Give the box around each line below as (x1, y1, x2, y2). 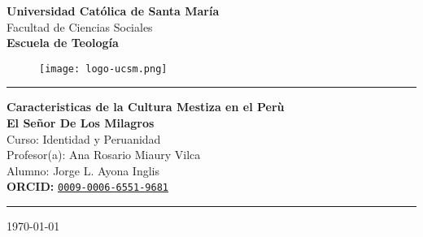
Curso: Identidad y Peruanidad (7, 130, 161, 147)
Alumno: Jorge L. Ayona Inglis (7, 162, 159, 179)
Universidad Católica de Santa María (7, 2, 220, 19)
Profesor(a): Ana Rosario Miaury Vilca (7, 146, 201, 163)
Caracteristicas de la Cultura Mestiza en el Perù (7, 98, 285, 115)
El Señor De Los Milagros (7, 114, 155, 131)
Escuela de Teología (7, 34, 119, 51)
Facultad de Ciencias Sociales (7, 18, 153, 35)
